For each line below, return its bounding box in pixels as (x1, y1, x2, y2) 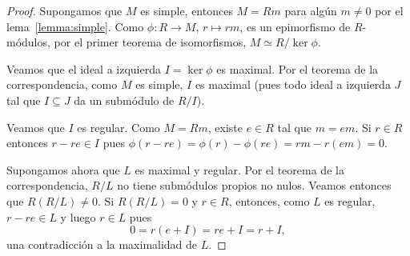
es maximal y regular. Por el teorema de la (135, 161, 344, 178)
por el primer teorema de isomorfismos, (54, 34, 247, 50)
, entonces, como (228, 192, 310, 209)
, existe (207, 118, 243, 135)
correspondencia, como (6, 76, 118, 93)
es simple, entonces (140, 2, 233, 18)
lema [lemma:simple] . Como (6, 18, 144, 34)
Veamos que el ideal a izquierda (6, 60, 161, 77)
